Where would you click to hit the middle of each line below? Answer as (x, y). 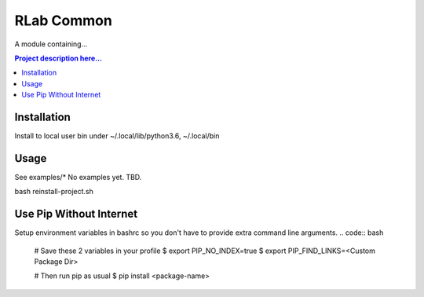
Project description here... (58, 58)
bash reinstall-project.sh (54, 192)
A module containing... (51, 44)
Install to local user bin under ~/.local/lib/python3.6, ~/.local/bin (117, 136)
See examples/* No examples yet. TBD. (78, 177)
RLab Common (64, 20)
